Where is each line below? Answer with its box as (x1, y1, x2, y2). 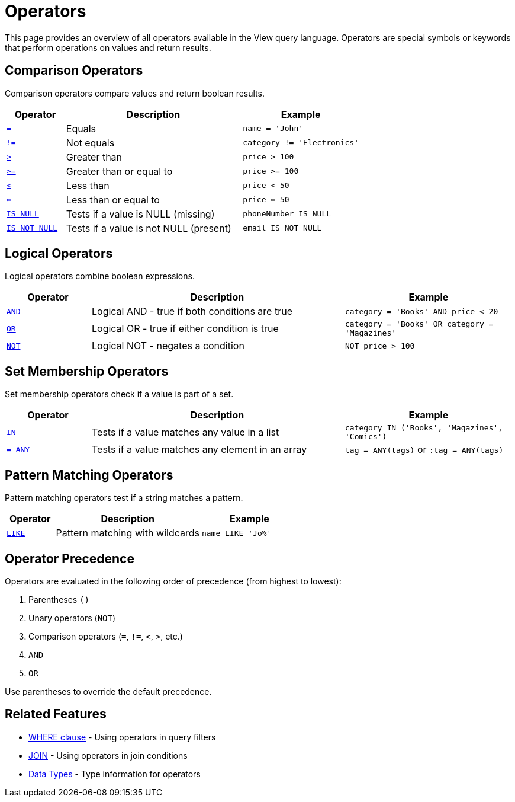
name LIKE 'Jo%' (201, 528, 272, 538)
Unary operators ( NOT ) (28, 612, 116, 623)
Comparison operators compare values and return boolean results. (5, 88, 265, 98)
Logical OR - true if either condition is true (91, 322, 279, 335)
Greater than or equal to (66, 165, 173, 177)
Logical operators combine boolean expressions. (5, 271, 195, 282)
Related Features (5, 707, 107, 722)
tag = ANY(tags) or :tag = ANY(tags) (345, 443, 504, 456)
